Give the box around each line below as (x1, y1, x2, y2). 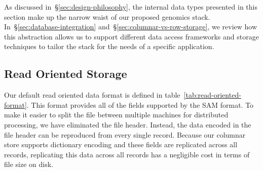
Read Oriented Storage (4, 66, 127, 81)
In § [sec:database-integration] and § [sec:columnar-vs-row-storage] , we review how (4, 21, 257, 32)
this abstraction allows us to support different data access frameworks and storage (4, 31, 259, 41)
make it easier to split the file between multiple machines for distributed (4, 109, 229, 120)
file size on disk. (4, 159, 53, 169)
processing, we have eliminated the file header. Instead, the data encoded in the (4, 119, 251, 130)
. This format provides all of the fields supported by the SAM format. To (26, 99, 254, 110)
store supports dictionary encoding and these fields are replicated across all (4, 139, 238, 150)
